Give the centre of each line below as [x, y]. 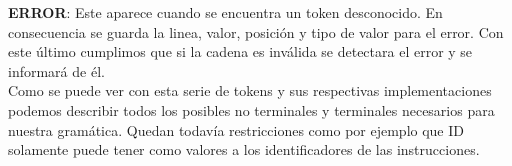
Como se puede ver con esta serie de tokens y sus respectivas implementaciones [250, 90]
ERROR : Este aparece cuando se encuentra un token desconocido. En [225, 12]
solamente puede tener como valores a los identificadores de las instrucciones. [244, 149]
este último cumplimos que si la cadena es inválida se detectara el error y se [240, 51]
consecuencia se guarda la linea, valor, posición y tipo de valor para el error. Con [256, 31]
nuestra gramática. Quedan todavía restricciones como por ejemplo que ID [236, 129]
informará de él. [56, 70]
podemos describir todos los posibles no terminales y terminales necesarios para [251, 109]
